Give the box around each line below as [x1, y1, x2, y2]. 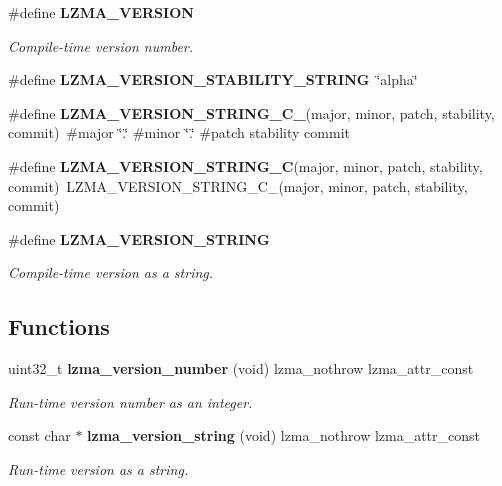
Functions [8, 311, 110, 342]
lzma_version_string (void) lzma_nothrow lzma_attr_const [87, 425, 481, 446]
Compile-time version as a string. [8, 262, 214, 283]
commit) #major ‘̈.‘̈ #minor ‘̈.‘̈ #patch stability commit [8, 122, 350, 143]
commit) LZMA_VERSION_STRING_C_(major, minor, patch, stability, [8, 175, 468, 196]
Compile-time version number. [8, 35, 194, 56]
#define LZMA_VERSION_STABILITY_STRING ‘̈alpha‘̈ [8, 69, 418, 90]
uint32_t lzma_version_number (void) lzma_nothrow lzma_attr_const [8, 358, 474, 379]
